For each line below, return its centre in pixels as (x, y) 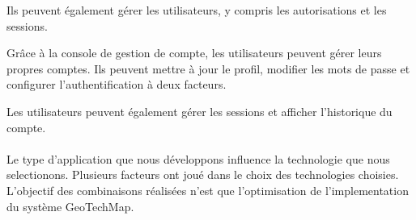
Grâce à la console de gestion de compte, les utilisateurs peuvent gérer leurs (194, 53)
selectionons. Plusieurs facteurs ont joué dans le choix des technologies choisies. (203, 174)
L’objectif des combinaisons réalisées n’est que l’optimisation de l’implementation (208, 190)
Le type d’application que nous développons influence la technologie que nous (198, 158)
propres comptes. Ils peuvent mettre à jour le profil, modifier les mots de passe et (208, 68)
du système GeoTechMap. (70, 206)
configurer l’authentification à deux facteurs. (117, 84)
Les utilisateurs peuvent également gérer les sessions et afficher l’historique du (200, 111)
